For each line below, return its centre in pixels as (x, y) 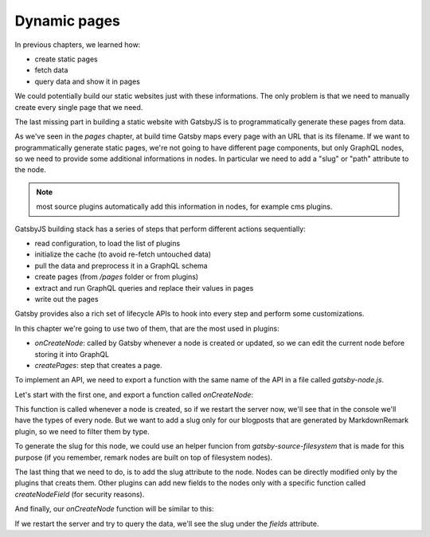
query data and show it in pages (88, 81)
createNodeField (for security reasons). (80, 494)
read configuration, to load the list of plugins (107, 244)
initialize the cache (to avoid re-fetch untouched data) (123, 254)
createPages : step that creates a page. (98, 365)
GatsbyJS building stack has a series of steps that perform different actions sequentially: (160, 229)
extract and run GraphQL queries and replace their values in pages (144, 288)
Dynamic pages (68, 21)
